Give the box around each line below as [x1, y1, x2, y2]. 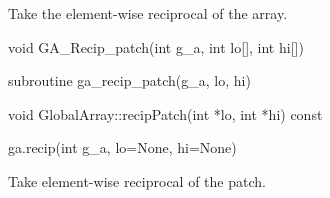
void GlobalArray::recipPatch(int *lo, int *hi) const [8, 103, 323, 124]
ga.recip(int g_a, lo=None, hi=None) [8, 137, 237, 158]
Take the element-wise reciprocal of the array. [8, 3, 288, 23]
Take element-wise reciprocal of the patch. [8, 170, 266, 191]
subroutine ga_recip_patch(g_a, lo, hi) [8, 70, 251, 91]
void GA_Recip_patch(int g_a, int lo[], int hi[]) [8, 36, 304, 57]
